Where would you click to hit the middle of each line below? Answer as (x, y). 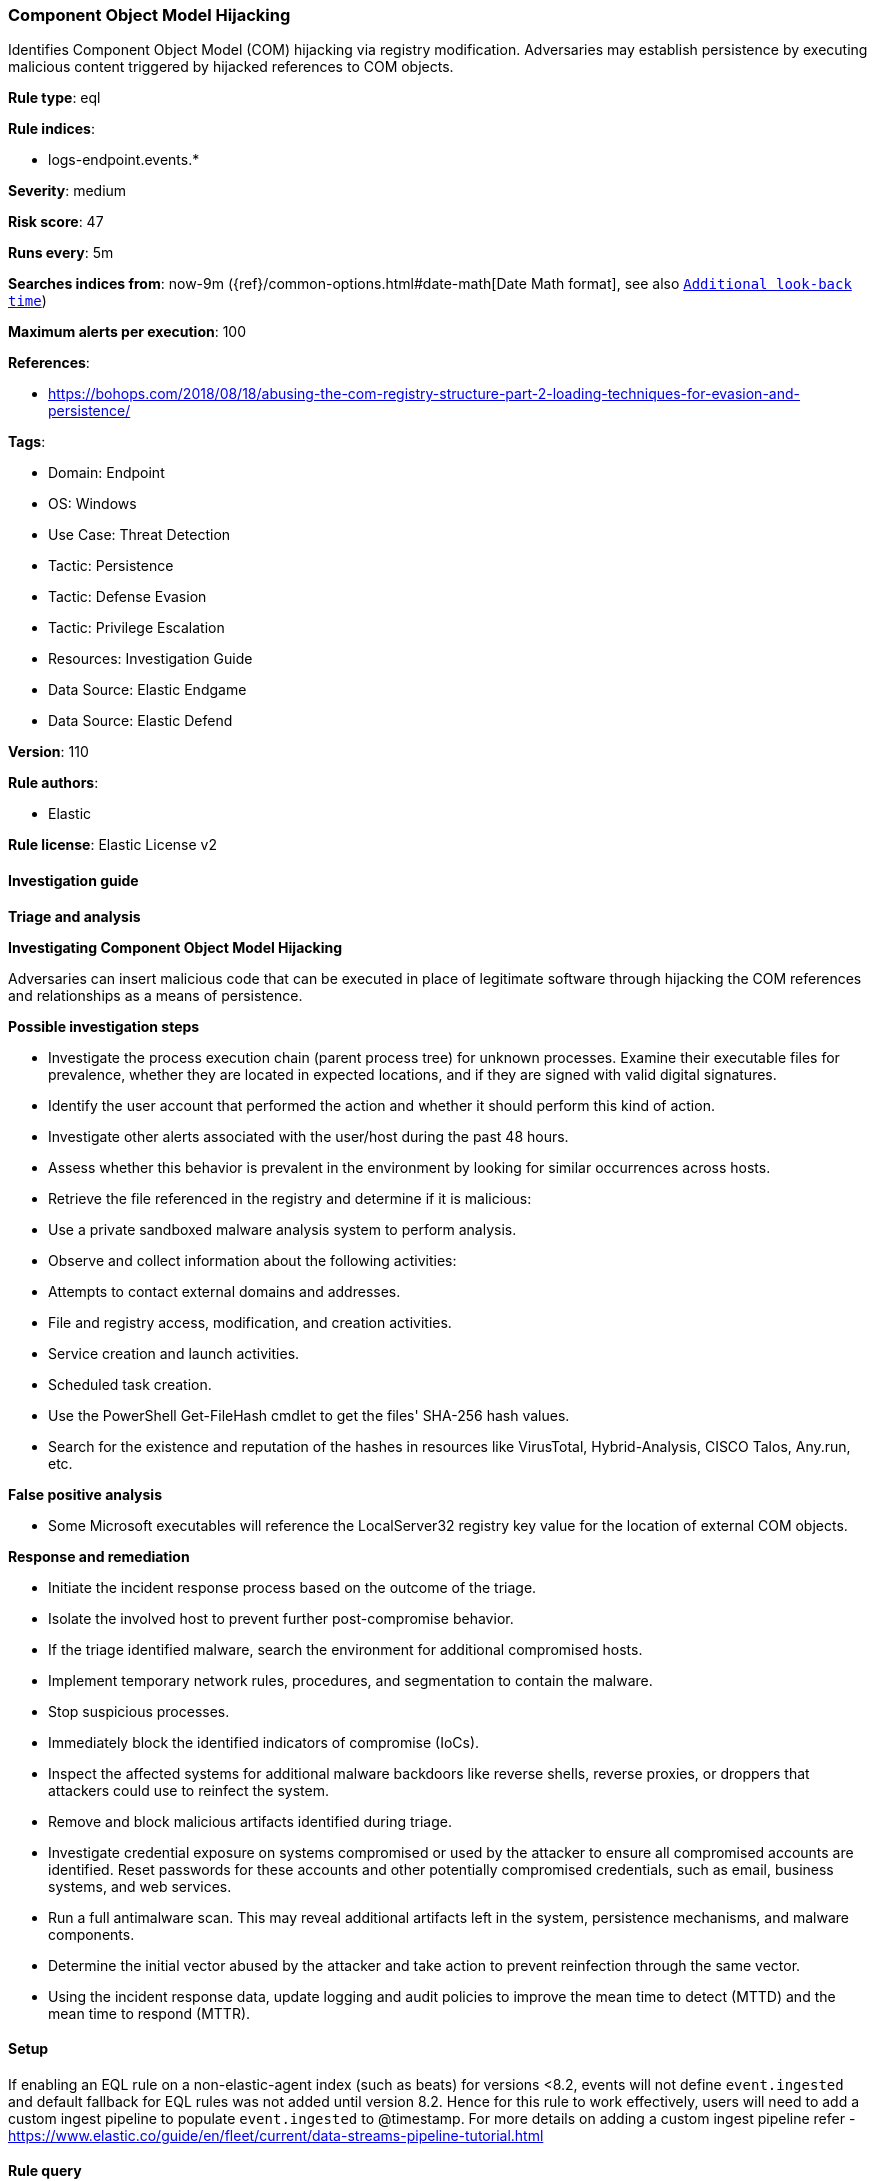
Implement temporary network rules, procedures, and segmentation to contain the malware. (350, 1680)
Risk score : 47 (56, 222)
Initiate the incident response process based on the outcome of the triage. (292, 1587)
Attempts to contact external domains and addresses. (224, 1291)
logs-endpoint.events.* (124, 160)
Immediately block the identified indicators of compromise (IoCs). (264, 1742)
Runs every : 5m (61, 253)
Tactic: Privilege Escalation (136, 628)
